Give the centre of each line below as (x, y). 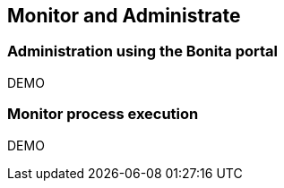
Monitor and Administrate (124, 16)
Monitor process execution (103, 114)
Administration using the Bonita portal (142, 51)
